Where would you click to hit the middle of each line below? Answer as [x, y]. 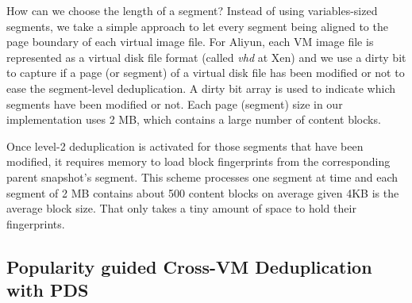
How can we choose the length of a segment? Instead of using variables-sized [192, 10]
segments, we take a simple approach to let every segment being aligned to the [197, 26]
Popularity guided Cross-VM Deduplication [189, 266]
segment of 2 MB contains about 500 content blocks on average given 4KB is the [203, 192]
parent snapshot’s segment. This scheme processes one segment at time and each [202, 176]
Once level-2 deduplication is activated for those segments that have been [185, 146]
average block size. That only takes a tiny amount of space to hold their [181, 208]
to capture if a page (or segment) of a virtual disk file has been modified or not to [206, 73]
